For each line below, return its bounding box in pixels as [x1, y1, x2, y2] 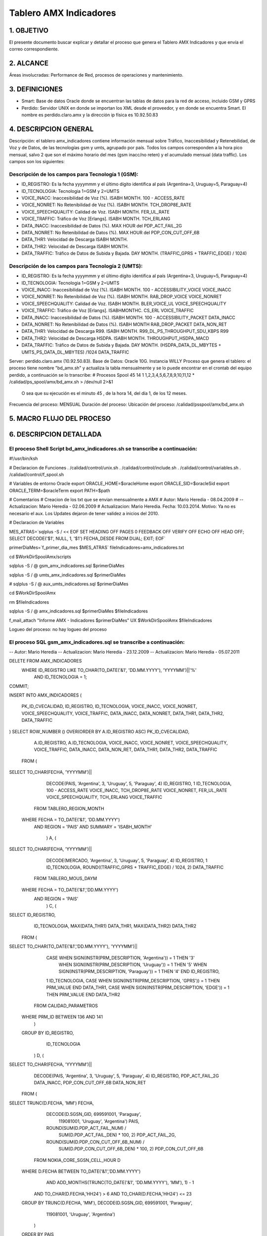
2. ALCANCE [9, 59, 49, 68]
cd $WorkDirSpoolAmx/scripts [9, 554, 71, 560]
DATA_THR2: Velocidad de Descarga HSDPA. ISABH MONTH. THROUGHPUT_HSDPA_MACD [21, 335, 210, 341]
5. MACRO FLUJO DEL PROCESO [9, 414, 111, 423]
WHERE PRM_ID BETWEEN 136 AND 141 [21, 1014, 103, 1020]
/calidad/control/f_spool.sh [9, 471, 64, 477]
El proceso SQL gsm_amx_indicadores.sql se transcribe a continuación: [9, 638, 185, 645]
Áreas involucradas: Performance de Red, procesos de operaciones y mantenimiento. [9, 72, 184, 78]
